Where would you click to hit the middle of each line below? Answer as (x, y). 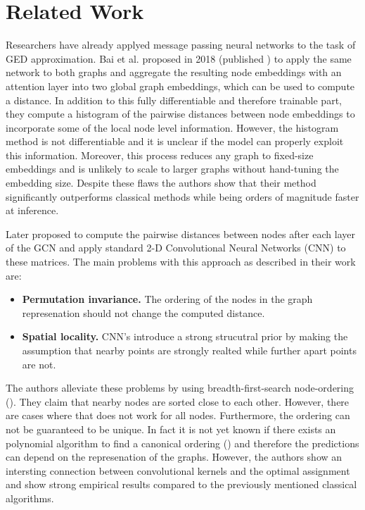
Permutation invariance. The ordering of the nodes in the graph (167, 299)
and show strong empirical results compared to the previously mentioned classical (181, 484)
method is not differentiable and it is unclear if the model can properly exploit (175, 141)
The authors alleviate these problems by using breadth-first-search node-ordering (180, 388)
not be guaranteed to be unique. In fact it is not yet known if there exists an (171, 429)
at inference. (32, 210)
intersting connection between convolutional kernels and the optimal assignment (178, 470)
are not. (39, 364)
